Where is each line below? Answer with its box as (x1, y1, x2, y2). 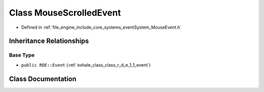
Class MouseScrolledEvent (9, 7, 121, 18)
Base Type (9, 52, 35, 58)
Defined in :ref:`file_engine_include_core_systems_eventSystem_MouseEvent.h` (21, 24, 182, 30)
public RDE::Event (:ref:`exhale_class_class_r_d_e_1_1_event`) (21, 62, 151, 68)
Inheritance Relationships (9, 37, 89, 45)
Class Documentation (9, 74, 77, 83)
